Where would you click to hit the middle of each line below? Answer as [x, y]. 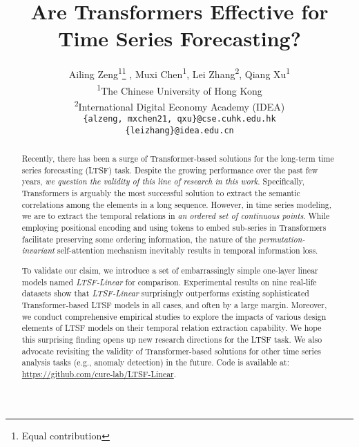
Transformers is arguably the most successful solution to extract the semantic [161, 193]
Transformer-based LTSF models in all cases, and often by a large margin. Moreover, [174, 304]
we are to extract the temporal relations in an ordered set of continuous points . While [176, 216]
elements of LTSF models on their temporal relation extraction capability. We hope [172, 328]
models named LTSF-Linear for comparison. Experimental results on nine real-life [169, 282]
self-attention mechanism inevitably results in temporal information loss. [188, 250]
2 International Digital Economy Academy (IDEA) [179, 105]
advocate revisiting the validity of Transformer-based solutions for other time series [171, 351]
